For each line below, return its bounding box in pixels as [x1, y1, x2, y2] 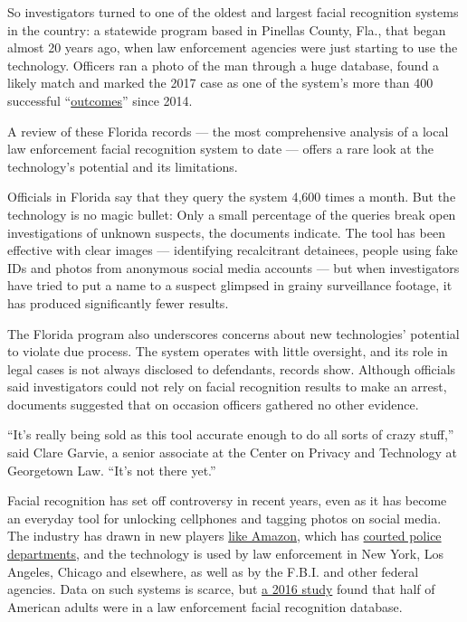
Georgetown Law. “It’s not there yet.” [7, 460, 216, 479]
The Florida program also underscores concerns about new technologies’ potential [7, 324, 460, 343]
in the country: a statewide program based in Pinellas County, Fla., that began [7, 20, 446, 39]
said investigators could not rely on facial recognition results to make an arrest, [7, 377, 447, 396]
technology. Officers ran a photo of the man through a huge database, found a [7, 55, 440, 74]
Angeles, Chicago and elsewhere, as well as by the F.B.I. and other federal [7, 561, 419, 580]
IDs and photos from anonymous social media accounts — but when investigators [7, 258, 460, 277]
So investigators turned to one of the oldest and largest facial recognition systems [7, 3, 459, 21]
